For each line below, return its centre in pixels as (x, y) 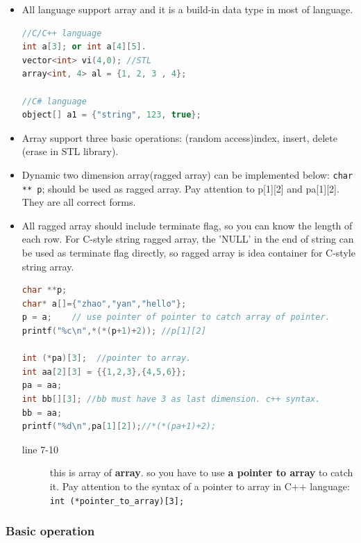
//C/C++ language (62, 33)
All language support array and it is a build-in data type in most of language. (187, 9)
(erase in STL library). (70, 151)
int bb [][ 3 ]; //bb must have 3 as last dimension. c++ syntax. (171, 399)
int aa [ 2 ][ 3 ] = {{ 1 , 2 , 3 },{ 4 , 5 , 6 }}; (104, 372)
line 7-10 (40, 449)
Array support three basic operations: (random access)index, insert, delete (179, 137)
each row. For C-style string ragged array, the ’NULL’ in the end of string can (188, 239)
